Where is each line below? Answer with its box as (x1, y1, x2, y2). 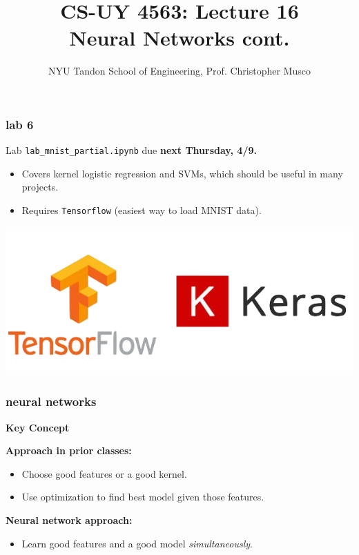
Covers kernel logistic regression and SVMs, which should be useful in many (21, 166, 343, 180)
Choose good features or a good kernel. (21, 466, 187, 480)
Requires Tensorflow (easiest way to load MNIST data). (21, 203, 262, 217)
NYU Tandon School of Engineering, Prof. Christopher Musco (48, 64, 311, 78)
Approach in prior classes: (6, 443, 132, 458)
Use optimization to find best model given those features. (21, 489, 264, 504)
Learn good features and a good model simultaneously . (21, 536, 253, 550)
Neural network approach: (6, 513, 133, 527)
